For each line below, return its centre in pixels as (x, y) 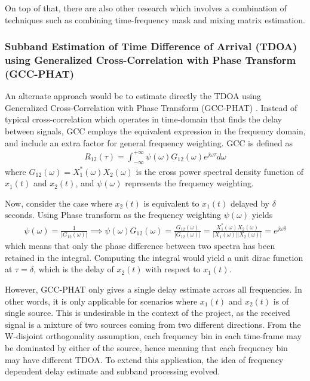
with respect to (173, 269)
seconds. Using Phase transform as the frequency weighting (113, 215)
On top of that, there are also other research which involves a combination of (146, 8)
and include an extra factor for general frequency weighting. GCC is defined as (149, 142)
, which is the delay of (74, 269)
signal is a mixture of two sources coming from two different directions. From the (153, 324)
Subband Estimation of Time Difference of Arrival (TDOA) (151, 46)
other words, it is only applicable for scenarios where (101, 301)
